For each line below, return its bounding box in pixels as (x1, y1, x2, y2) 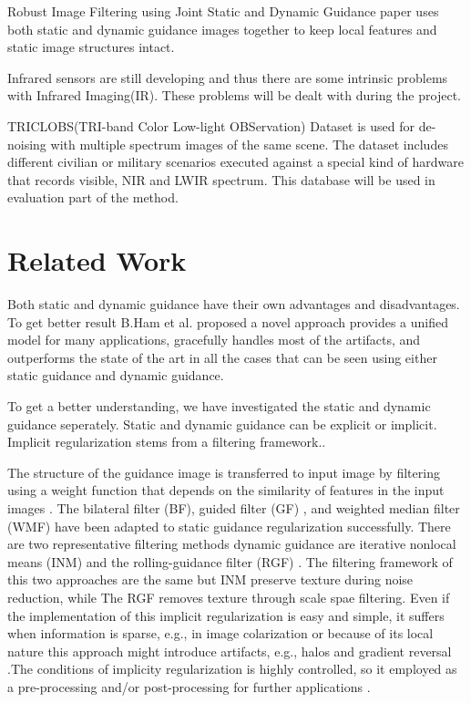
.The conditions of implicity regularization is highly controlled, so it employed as (7, 659, 457, 678)
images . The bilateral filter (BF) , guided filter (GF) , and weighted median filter (7, 499, 460, 517)
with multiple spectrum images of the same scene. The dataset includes (50, 134, 448, 153)
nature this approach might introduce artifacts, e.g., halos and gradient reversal (7, 641, 452, 660)
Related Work (7, 242, 187, 279)
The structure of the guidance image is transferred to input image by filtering (7, 462, 440, 481)
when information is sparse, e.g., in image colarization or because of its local (7, 624, 434, 643)
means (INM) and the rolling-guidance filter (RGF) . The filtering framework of (7, 552, 453, 571)
